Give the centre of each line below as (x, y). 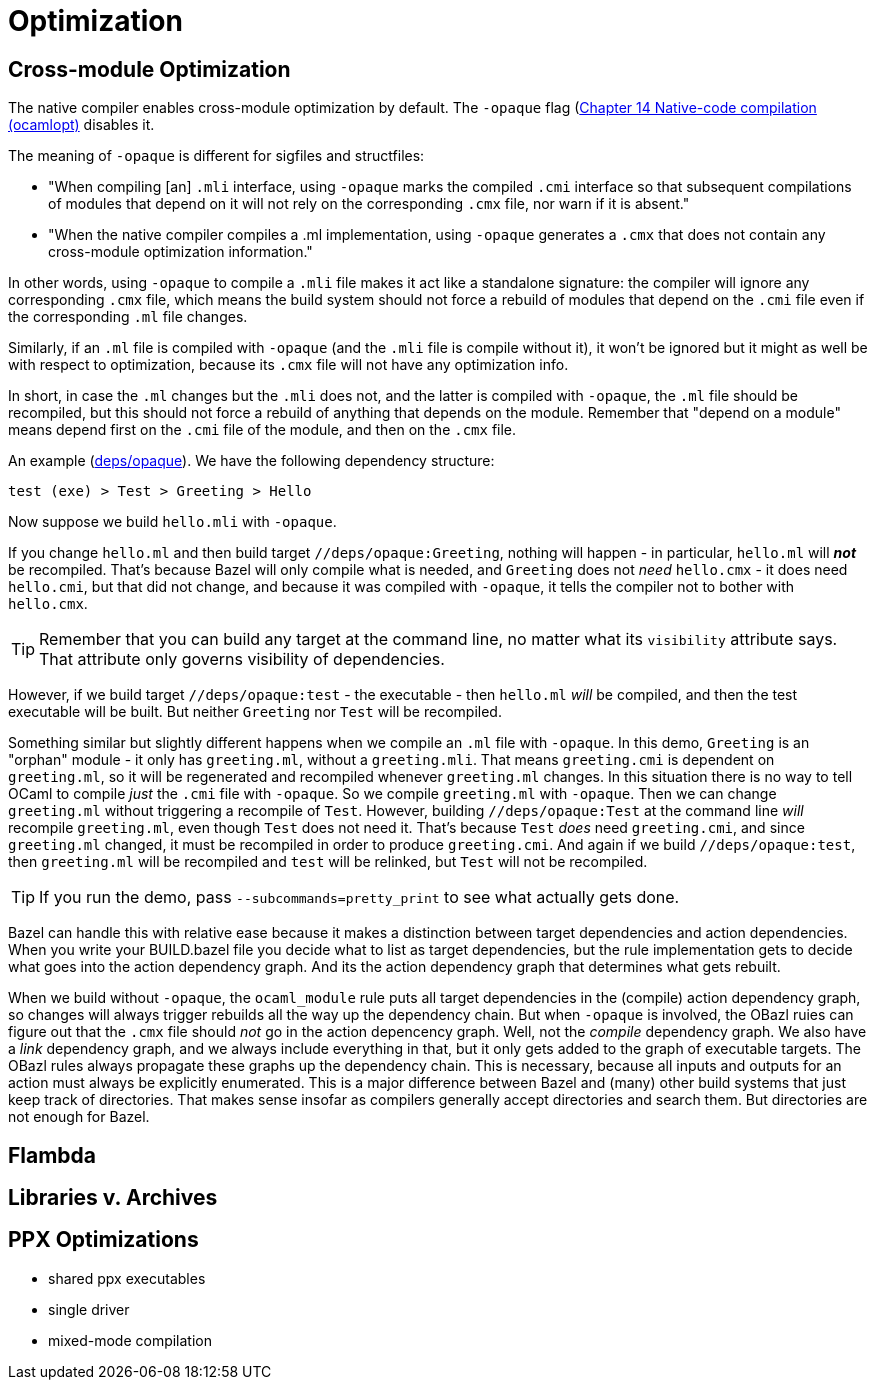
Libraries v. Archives (113, 1198)
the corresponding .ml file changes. (128, 317)
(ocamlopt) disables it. (81, 125)
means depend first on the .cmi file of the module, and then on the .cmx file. (262, 430)
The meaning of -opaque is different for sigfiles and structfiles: (216, 156)
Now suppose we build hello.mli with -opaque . (172, 522)
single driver (89, 1309)
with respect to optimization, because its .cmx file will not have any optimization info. (288, 365)
